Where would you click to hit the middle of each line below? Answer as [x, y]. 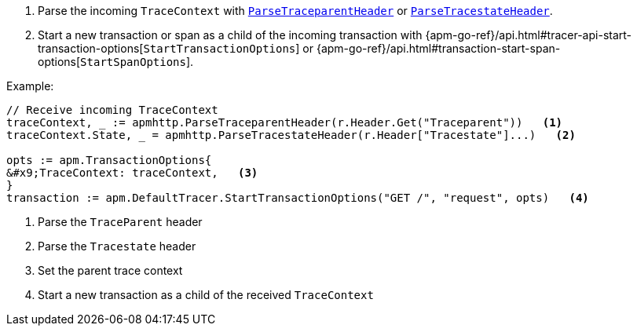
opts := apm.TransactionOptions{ [109, 160]
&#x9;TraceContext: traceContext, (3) [132, 173]
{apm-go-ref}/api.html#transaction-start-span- [438, 48]
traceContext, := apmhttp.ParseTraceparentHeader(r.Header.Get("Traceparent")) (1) [285, 122]
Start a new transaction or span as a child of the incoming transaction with [230, 35]
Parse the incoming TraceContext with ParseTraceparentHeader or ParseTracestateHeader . [295, 11]
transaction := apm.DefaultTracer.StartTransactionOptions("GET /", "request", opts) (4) [298, 198]
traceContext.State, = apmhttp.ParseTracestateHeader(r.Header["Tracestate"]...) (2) [291, 135]
